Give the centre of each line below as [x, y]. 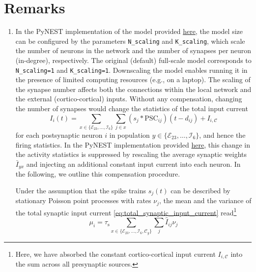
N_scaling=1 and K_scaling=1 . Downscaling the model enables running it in [131, 70]
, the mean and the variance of [205, 200]
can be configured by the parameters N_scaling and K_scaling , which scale [130, 41]
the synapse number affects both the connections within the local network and [133, 89]
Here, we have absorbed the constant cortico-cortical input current [115, 254]
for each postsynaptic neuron [59, 135]
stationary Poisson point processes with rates [83, 200]
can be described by [200, 190]
